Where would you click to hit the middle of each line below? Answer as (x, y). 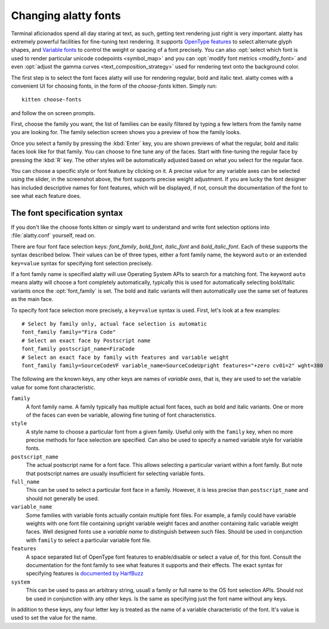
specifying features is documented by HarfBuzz (85, 574)
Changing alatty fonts (66, 16)
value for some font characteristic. (53, 387)
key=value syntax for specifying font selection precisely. (82, 263)
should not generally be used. (63, 498)
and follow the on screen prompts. (53, 113)
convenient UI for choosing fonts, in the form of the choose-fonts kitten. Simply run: (114, 86)
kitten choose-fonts (52, 100)
